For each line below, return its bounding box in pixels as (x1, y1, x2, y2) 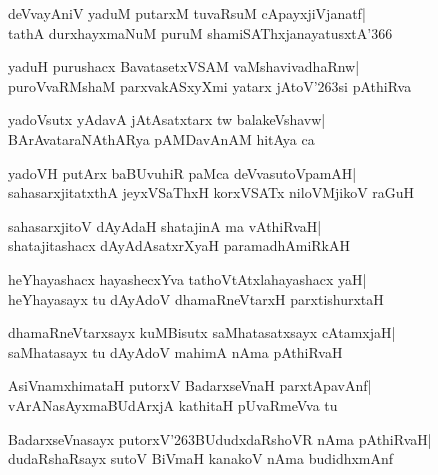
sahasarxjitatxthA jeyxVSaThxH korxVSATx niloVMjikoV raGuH (8, 182, 415, 203)
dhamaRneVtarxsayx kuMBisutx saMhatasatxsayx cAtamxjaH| (8, 322, 396, 343)
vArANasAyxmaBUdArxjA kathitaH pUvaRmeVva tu (8, 394, 338, 415)
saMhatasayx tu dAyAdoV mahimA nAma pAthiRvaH (8, 341, 343, 362)
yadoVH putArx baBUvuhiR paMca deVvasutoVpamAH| (8, 162, 357, 183)
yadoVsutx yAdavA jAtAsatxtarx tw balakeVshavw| (8, 109, 326, 130)
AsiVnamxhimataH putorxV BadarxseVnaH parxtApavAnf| (8, 375, 372, 396)
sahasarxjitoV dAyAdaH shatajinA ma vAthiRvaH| (8, 215, 322, 236)
